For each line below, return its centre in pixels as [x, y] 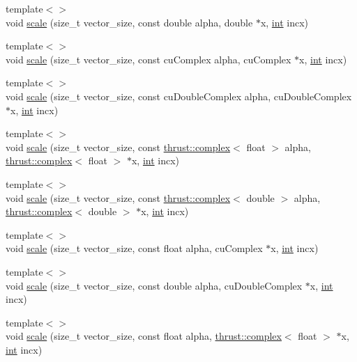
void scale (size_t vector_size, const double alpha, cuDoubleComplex [154, 285]
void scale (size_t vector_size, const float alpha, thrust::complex [144, 336]
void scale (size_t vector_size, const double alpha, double [129, 22]
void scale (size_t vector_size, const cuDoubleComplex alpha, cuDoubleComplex [179, 96]
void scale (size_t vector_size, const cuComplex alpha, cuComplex [149, 59]
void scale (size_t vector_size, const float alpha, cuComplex [134, 248]
